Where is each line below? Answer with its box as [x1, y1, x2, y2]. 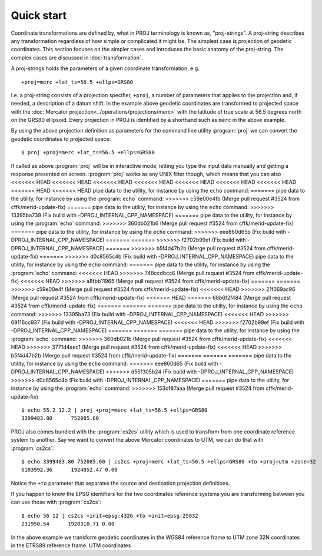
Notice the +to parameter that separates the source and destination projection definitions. [11, 479, 230, 486]
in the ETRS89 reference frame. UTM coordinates [11, 542, 131, 549]
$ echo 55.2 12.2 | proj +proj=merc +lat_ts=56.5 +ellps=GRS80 [21, 406, 208, 413]
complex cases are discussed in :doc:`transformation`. [11, 54, 143, 61]
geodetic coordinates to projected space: [11, 135, 111, 143]
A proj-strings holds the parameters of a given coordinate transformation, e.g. [11, 65, 200, 72]
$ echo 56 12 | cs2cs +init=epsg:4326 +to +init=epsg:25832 [21, 512, 198, 519]
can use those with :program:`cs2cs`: [11, 498, 101, 506]
